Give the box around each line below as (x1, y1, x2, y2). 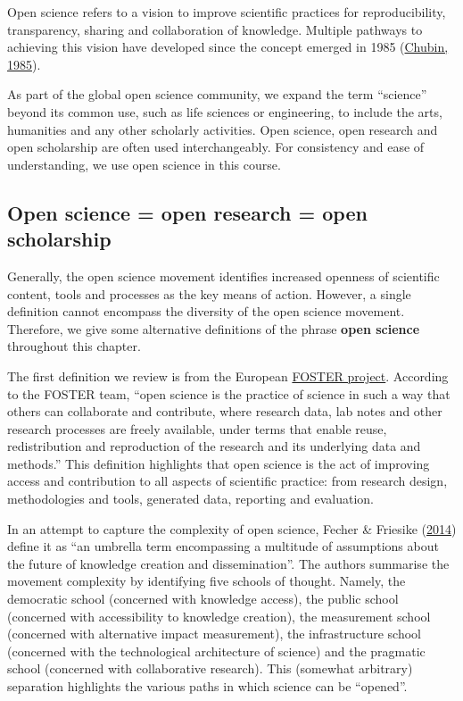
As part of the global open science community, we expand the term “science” (7, 85, 427, 104)
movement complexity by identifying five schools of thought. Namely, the (7, 572, 406, 590)
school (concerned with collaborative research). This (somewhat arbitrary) (7, 659, 413, 678)
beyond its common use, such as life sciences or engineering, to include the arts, (7, 102, 442, 121)
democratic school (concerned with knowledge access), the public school (7, 589, 399, 608)
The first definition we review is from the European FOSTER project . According (7, 366, 449, 385)
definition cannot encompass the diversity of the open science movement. (7, 302, 405, 321)
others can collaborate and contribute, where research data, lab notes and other (7, 402, 442, 421)
